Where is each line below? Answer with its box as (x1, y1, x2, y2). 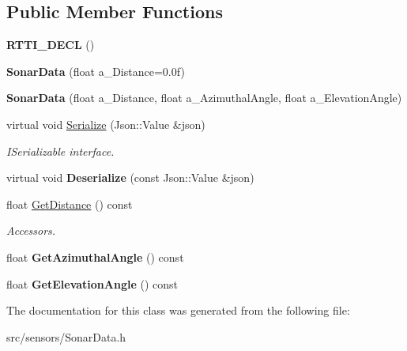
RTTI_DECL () (6, 36, 95, 53)
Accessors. (6, 222, 56, 239)
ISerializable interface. (6, 142, 115, 159)
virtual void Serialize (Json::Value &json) (6, 115, 205, 132)
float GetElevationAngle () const (6, 275, 178, 292)
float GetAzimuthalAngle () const (6, 248, 184, 265)
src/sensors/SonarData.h (6, 328, 126, 345)
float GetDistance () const (6, 195, 133, 212)
